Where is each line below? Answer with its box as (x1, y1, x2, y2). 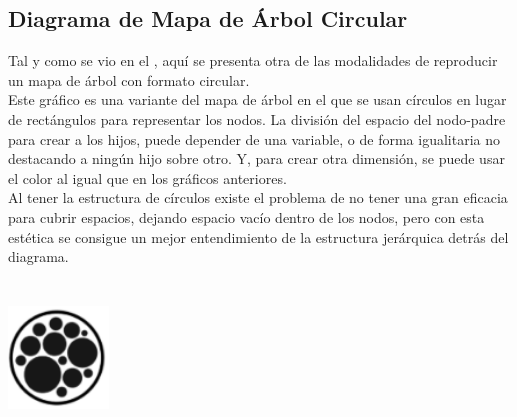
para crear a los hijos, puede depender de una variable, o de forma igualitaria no (8, 128, 501, 149)
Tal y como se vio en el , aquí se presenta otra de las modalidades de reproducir (8, 50, 498, 71)
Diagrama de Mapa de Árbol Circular (8, 3, 408, 34)
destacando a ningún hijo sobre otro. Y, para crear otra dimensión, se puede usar (8, 148, 505, 169)
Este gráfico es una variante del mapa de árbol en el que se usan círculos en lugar (8, 89, 507, 110)
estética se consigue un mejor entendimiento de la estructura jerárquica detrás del (8, 226, 509, 247)
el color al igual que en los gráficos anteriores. (8, 167, 287, 188)
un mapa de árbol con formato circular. (8, 69, 250, 90)
